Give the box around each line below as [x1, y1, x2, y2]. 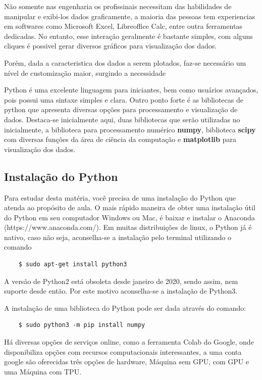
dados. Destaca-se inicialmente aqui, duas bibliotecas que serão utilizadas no [4, 114, 240, 124]
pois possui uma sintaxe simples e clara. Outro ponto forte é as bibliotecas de [4, 94, 243, 105]
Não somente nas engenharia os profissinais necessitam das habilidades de [4, 1, 232, 11]
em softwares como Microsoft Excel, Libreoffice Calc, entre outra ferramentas [4, 21, 242, 31]
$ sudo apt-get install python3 [18, 261, 127, 268]
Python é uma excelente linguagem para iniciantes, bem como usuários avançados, [4, 84, 258, 95]
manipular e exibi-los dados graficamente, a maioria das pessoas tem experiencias [4, 11, 255, 21]
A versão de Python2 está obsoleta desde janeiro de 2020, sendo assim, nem [4, 275, 238, 286]
